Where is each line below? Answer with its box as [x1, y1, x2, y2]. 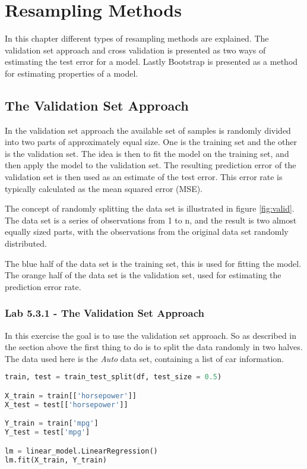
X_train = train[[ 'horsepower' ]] [5, 391, 137, 400]
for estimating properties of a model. [5, 67, 138, 79]
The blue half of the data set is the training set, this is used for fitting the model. [5, 257, 302, 269]
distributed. [5, 237, 47, 250]
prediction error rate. [5, 280, 81, 292]
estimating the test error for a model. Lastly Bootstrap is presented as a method [5, 55, 298, 68]
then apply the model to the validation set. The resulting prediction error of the [5, 159, 296, 171]
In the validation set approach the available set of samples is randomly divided [5, 124, 291, 136]
